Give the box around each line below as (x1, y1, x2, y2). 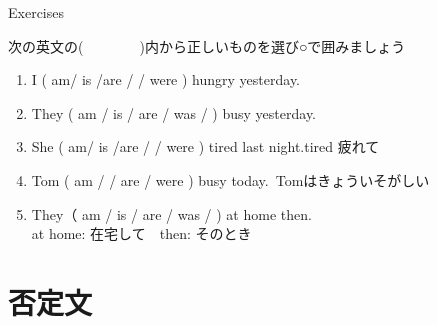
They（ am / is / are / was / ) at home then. (31, 203, 312, 224)
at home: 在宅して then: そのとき (31, 223, 252, 244)
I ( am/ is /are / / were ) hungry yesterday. (31, 69, 301, 90)
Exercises (8, 2, 64, 22)
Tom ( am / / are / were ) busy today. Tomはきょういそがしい (31, 169, 430, 190)
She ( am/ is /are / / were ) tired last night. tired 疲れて (31, 136, 380, 157)
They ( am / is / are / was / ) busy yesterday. (31, 102, 317, 123)
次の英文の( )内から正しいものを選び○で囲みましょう (8, 35, 406, 56)
